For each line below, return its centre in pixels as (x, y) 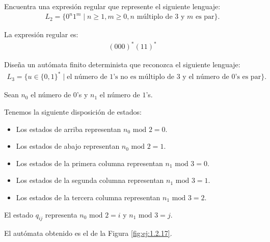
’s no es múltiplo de (144, 77)
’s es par (248, 77)
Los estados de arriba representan (69, 129)
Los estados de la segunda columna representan (90, 180)
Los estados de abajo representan (68, 146)
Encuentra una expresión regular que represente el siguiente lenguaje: (112, 6)
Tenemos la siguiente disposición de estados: (73, 111)
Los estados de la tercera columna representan (88, 197)
